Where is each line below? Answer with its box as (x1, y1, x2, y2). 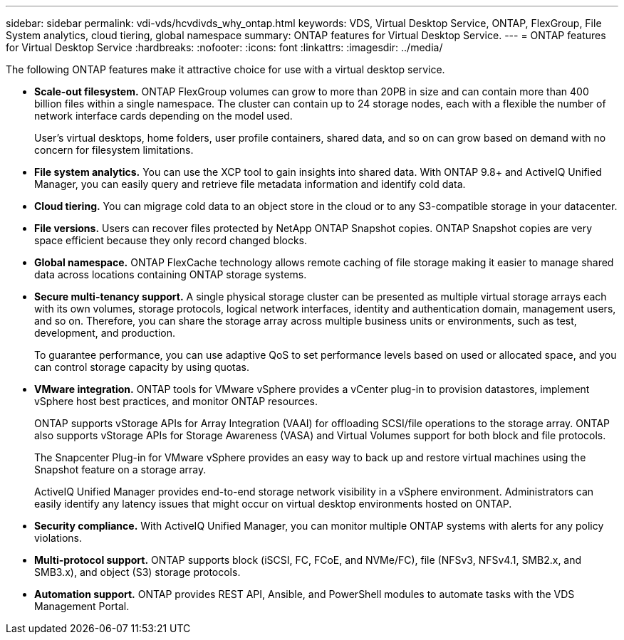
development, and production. (34, 327, 175, 339)
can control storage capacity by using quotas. (34, 361, 250, 373)
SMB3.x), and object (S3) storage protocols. (34, 566, 241, 578)
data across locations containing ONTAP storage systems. (34, 268, 307, 280)
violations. (34, 532, 82, 544)
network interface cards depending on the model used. (34, 110, 293, 122)
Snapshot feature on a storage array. (34, 463, 207, 476)
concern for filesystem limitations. (34, 144, 194, 156)
